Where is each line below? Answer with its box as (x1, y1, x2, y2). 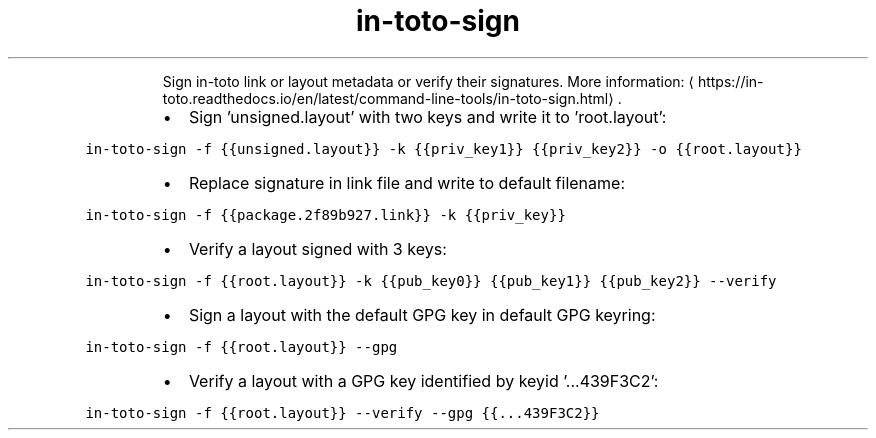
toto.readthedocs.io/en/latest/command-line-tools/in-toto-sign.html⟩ (162, 89, 614, 107)
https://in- (697, 72, 764, 90)
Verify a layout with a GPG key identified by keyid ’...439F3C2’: (188, 370, 659, 391)
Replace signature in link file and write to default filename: (188, 172, 626, 193)
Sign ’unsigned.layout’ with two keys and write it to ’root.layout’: (188, 106, 667, 127)
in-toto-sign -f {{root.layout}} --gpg (85, 338, 398, 355)
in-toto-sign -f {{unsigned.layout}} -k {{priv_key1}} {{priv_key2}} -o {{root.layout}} (85, 140, 802, 157)
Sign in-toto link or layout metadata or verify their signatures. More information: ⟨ (162, 72, 694, 90)
